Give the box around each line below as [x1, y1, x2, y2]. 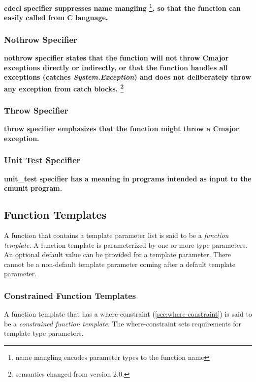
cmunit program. [4, 183, 63, 193]
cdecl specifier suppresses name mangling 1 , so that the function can [4, 1, 241, 13]
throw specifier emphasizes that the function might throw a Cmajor [4, 123, 239, 134]
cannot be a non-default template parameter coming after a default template [4, 259, 235, 269]
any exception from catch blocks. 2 [4, 82, 124, 93]
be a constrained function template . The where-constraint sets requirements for [4, 318, 242, 328]
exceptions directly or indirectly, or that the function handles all [4, 62, 228, 72]
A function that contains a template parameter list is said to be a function [4, 230, 229, 240]
